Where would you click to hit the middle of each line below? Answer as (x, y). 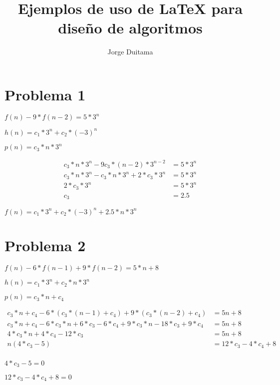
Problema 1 (45, 94)
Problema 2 (45, 245)
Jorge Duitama (130, 52)
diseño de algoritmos (130, 28)
